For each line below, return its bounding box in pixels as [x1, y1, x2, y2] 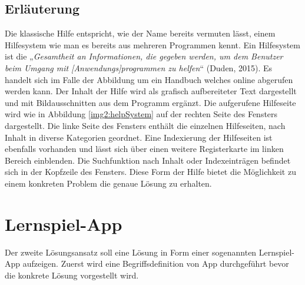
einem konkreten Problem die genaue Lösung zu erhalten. [5, 177, 212, 189]
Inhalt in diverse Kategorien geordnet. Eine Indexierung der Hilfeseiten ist [5, 131, 273, 143]
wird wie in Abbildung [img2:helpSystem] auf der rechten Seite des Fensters [5, 108, 278, 120]
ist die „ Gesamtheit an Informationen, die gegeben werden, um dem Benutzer [5, 50, 283, 62]
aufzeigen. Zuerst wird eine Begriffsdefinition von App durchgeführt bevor [22, 257, 289, 270]
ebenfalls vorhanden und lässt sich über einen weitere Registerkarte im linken [5, 142, 284, 155]
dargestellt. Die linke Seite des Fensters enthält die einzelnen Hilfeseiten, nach [5, 119, 286, 131]
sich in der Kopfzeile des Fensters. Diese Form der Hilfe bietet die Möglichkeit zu [5, 165, 296, 178]
